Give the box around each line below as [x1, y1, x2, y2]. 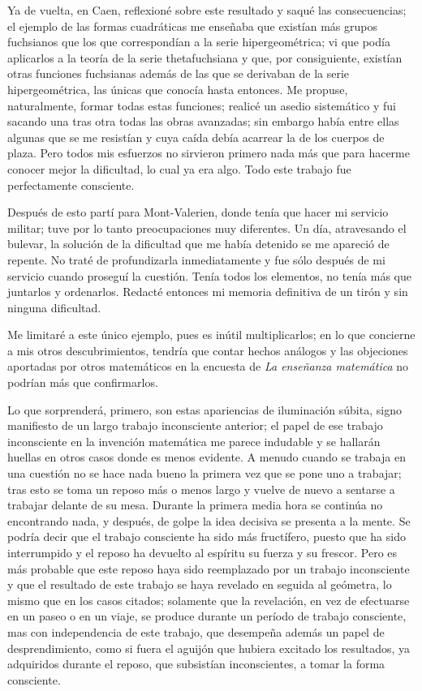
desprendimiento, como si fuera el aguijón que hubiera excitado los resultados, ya [7, 639, 410, 656]
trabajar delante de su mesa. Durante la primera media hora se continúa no [7, 496, 383, 513]
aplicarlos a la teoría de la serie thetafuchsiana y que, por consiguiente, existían [7, 49, 403, 66]
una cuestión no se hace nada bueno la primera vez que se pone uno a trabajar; [7, 465, 402, 482]
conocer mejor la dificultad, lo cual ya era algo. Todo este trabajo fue [7, 160, 351, 177]
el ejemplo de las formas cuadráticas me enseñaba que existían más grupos [7, 17, 377, 34]
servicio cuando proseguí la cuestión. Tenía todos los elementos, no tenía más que [7, 267, 411, 284]
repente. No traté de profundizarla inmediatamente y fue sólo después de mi [7, 251, 385, 268]
